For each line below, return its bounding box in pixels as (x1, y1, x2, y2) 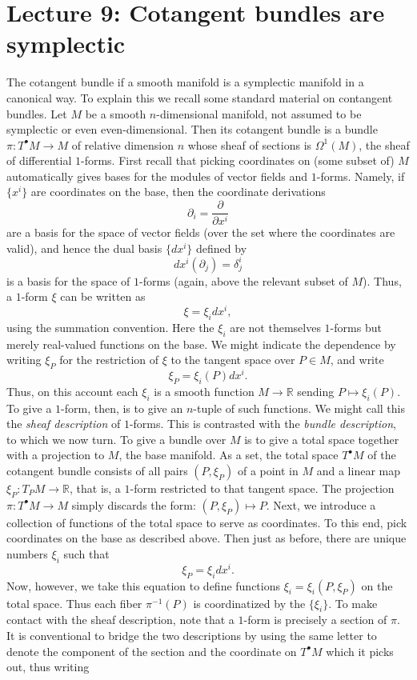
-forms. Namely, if (316, 167, 405, 184)
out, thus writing (6, 658, 90, 675)
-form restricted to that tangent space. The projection (130, 479, 395, 496)
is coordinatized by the (193, 594, 306, 611)
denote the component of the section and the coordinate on (6, 642, 297, 659)
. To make (328, 594, 378, 611)
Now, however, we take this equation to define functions (6, 577, 281, 594)
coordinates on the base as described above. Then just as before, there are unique (6, 530, 407, 546)
